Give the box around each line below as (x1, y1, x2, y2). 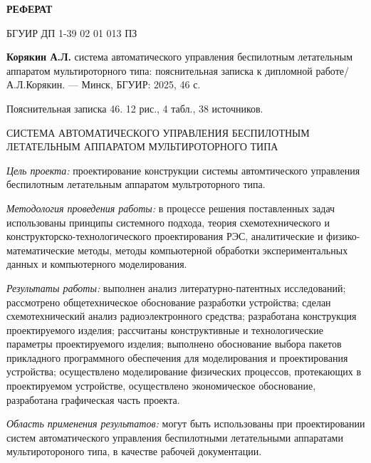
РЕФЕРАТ (6, 1, 53, 16)
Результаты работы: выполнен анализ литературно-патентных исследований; (6, 280, 346, 295)
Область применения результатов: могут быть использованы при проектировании (6, 416, 365, 431)
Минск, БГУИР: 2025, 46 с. (81, 77, 201, 92)
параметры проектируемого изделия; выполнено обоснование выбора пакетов (6, 336, 342, 351)
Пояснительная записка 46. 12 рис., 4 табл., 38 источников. (6, 100, 263, 115)
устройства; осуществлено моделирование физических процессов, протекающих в (6, 364, 362, 379)
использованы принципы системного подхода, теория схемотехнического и (6, 214, 330, 229)
